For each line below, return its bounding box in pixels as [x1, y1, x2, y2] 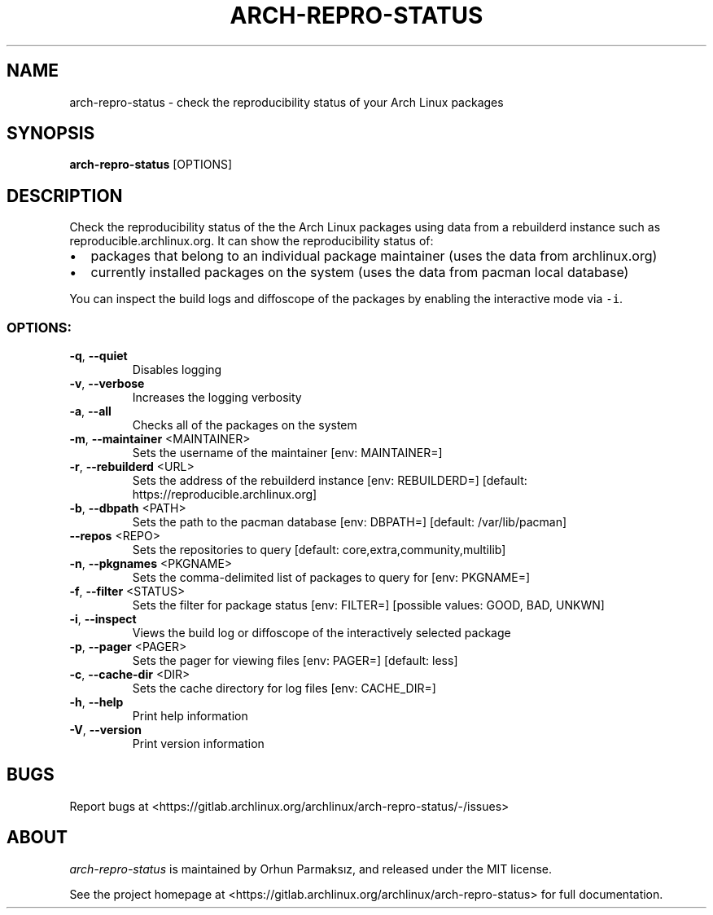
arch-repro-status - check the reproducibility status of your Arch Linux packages [69, 95, 504, 109]
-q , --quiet [69, 349, 128, 363]
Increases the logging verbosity [132, 390, 302, 405]
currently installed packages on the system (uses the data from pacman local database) [90, 264, 629, 281]
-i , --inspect [69, 612, 137, 627]
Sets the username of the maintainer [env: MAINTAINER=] [132, 446, 443, 460]
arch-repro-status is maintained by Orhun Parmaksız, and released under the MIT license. [69, 861, 553, 876]
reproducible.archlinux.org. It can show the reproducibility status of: [69, 234, 434, 249]
